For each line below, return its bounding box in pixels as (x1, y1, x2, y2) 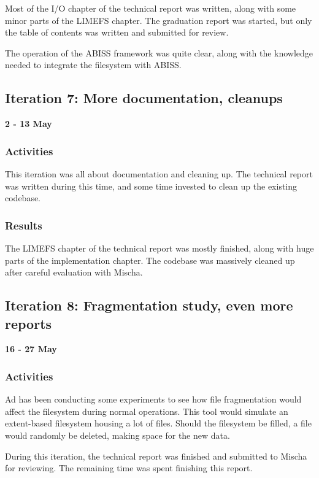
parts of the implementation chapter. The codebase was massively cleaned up (5, 253, 295, 266)
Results (5, 217, 42, 233)
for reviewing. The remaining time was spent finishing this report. (5, 461, 253, 474)
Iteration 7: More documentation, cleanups (5, 88, 283, 107)
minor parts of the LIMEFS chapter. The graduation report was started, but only (5, 13, 312, 26)
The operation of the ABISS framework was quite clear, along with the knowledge (5, 46, 313, 59)
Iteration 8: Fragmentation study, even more (5, 296, 293, 315)
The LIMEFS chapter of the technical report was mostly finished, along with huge (5, 241, 314, 254)
